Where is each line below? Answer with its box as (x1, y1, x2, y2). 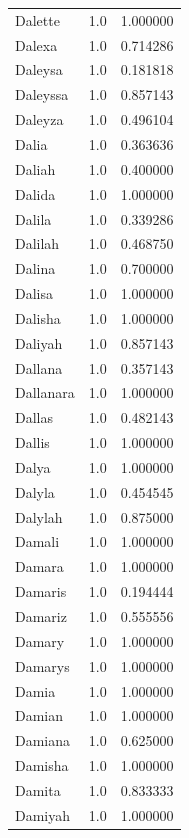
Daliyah (15, 332, 63, 353)
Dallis (15, 432, 50, 453)
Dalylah (15, 506, 63, 527)
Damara (15, 556, 64, 577)
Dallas (15, 407, 53, 428)
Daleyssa (15, 84, 69, 105)
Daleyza (15, 109, 64, 130)
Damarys (15, 655, 70, 676)
